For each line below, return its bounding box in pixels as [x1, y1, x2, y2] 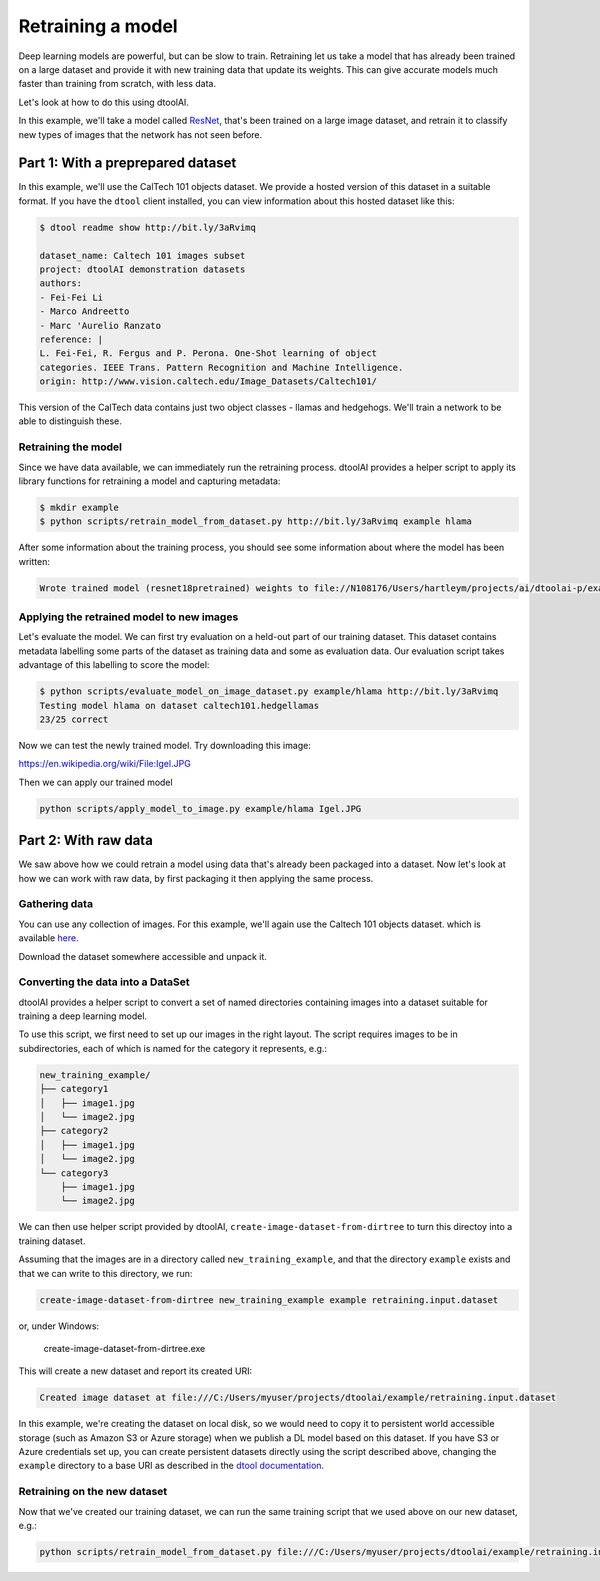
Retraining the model [18, 440, 122, 454]
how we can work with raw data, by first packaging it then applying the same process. [18, 872, 374, 884]
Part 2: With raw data [18, 832, 154, 849]
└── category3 [39, 1167, 109, 1179]
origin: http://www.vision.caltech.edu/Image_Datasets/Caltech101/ [39, 376, 378, 387]
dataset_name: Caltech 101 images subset [39, 250, 246, 261]
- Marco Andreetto [39, 306, 130, 317]
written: [18, 555, 50, 567]
